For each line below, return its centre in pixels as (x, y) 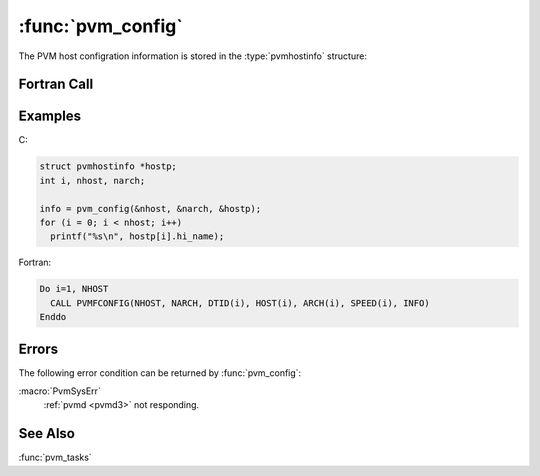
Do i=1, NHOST (74, 289)
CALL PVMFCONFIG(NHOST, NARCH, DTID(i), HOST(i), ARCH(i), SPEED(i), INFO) (240, 303)
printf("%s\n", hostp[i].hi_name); (137, 236)
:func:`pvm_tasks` (55, 457)
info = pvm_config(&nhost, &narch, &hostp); (150, 208)
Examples (50, 116)
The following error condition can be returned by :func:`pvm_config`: (160, 372)
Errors (38, 348)
